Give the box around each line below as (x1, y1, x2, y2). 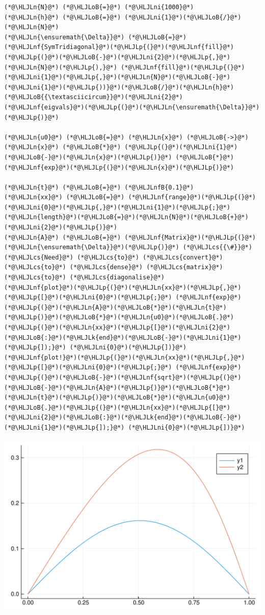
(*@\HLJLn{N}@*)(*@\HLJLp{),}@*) (4, 63, 117, 71)
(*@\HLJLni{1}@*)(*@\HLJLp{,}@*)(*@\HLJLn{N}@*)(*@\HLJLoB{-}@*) (4, 74, 230, 81)
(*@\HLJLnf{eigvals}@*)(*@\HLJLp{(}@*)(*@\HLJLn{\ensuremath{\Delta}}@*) (4, 103, 260, 111)
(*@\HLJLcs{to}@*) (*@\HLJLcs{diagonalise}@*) (4, 274, 165, 281)
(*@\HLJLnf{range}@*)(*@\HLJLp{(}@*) (128, 194, 256, 201)
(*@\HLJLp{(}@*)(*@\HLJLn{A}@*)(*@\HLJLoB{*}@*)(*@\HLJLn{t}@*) (4, 303, 227, 311)
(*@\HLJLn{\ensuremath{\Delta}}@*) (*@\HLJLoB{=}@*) (4, 33, 187, 41)
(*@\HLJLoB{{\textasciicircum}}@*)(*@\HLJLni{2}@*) (4, 93, 183, 101)
